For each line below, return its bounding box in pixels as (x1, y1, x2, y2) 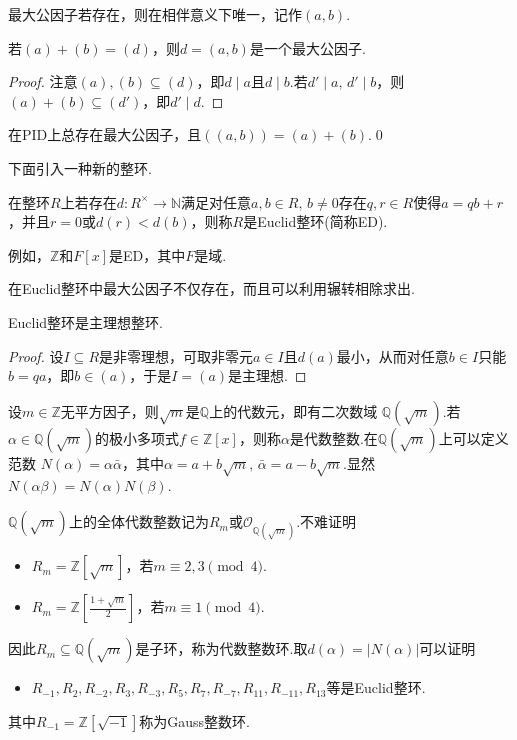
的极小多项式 (94, 427, 179, 448)
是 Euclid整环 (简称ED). (243, 211, 388, 232)
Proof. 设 (8, 345, 64, 366)
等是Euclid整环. (326, 677, 426, 698)
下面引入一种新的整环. (8, 157, 152, 178)
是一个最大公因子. (249, 37, 366, 58)
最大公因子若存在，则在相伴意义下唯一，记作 (8, 4, 302, 24)
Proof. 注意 (8, 71, 78, 92)
